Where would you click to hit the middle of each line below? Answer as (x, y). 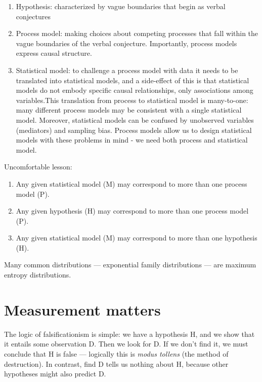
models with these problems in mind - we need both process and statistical (132, 140)
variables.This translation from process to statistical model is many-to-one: (132, 100)
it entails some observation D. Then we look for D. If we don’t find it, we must (126, 344)
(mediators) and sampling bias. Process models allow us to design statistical (134, 130)
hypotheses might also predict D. (55, 374)
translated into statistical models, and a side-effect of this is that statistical (133, 80)
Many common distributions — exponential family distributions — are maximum (130, 265)
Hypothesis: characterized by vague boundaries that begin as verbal (121, 6)
